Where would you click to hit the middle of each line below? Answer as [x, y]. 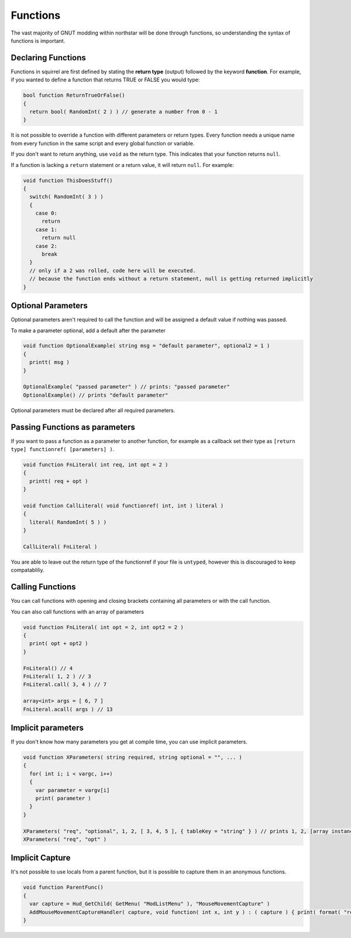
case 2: [47, 246]
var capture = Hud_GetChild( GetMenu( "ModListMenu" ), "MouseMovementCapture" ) [150, 904]
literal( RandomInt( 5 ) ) [68, 522]
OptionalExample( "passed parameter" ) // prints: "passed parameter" [127, 387]
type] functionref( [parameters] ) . [63, 449]
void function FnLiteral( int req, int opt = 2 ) [96, 465]
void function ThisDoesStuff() [68, 180]
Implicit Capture [41, 858]
